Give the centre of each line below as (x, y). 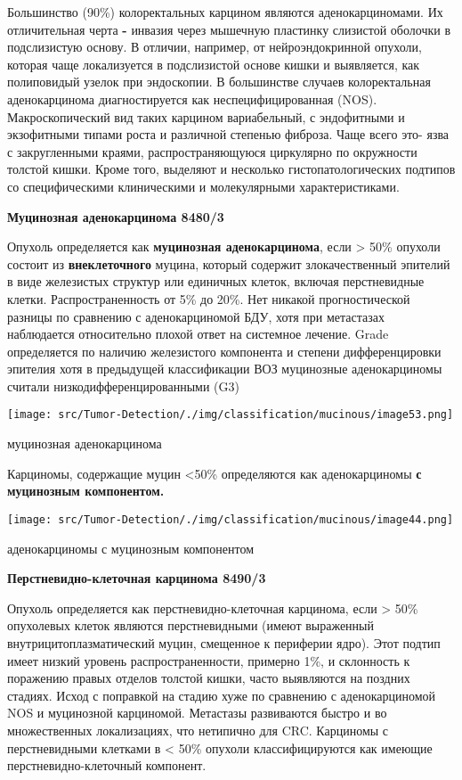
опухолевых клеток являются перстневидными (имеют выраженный (190, 625)
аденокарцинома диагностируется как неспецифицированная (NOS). (192, 99)
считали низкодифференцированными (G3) (123, 386)
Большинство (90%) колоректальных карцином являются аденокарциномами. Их (225, 12)
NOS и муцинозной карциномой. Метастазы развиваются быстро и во (197, 713)
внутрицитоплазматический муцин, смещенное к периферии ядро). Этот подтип (224, 642)
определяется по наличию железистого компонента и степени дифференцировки (224, 351)
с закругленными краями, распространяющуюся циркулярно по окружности (212, 151)
